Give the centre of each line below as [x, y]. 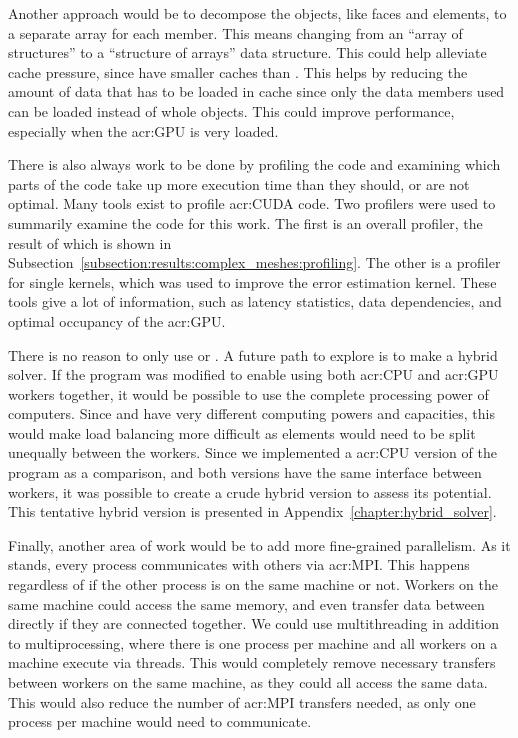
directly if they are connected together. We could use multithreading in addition [254, 623]
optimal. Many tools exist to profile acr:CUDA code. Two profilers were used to [252, 203]
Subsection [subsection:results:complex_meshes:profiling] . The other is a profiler [254, 262]
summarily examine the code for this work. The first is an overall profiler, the [245, 222]
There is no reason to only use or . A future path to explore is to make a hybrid [253, 354]
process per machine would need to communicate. [160, 721]
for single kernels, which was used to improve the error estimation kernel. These [252, 281]
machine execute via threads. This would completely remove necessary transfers [252, 662]
